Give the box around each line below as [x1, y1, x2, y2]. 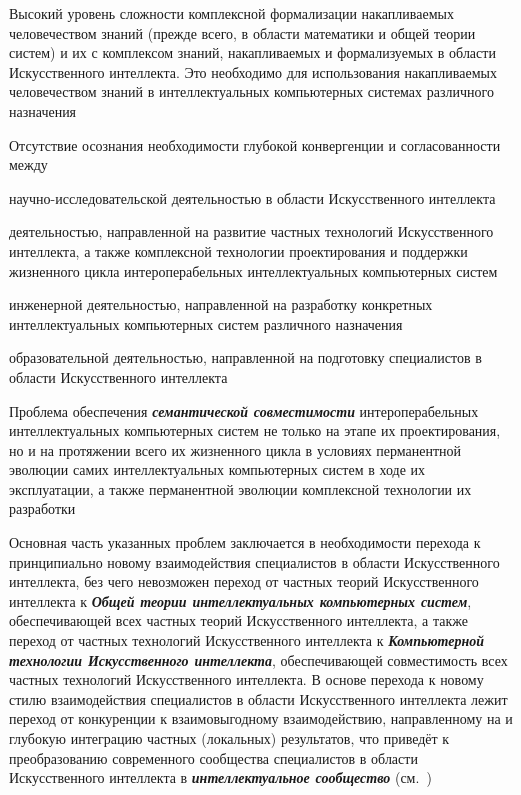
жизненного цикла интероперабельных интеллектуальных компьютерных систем [9, 260, 498, 281]
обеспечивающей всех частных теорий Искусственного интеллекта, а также [9, 610, 468, 631]
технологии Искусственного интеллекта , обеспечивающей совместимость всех [9, 649, 508, 670]
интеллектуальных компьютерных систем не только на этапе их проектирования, [9, 420, 501, 441]
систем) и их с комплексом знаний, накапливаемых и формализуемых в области [9, 42, 496, 63]
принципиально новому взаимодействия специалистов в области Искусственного [9, 551, 500, 572]
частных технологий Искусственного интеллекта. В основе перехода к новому [9, 669, 484, 690]
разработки [9, 498, 76, 519]
